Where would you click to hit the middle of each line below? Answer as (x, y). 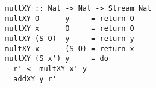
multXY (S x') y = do (57, 59)
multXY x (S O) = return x (70, 49)
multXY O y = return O (70, 18)
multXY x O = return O (70, 29)
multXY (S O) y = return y (70, 38)
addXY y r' (35, 79)
